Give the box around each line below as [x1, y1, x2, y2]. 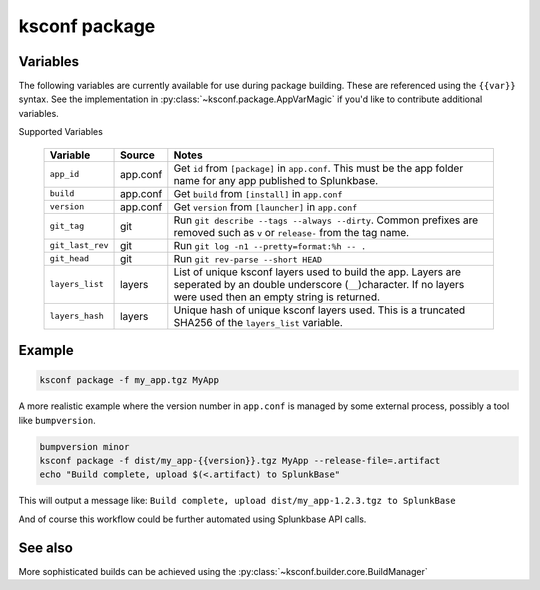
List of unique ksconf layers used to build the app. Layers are [173, 265, 462, 279]
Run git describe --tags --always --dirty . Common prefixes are [173, 213, 479, 227]
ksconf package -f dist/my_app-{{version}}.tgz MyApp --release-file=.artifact [39, 455, 441, 466]
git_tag [49, 221, 85, 232]
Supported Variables [18, 126, 104, 138]
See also [18, 539, 74, 556]
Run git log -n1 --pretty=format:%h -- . [173, 238, 367, 252]
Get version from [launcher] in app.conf [173, 200, 358, 214]
